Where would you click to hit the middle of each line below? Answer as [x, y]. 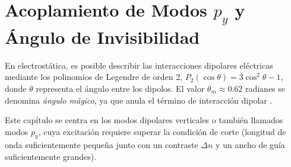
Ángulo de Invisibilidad [102, 36]
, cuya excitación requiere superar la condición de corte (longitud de [162, 131]
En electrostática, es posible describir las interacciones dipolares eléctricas [139, 65]
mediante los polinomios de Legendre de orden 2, [94, 77]
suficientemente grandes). [51, 157]
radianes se [265, 88]
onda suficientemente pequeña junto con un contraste [102, 145]
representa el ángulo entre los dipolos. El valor [120, 88]
